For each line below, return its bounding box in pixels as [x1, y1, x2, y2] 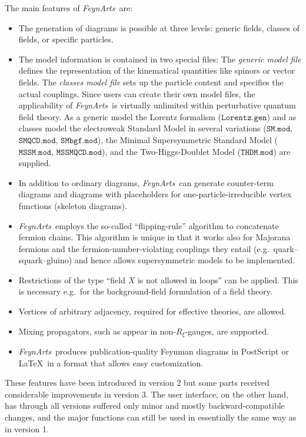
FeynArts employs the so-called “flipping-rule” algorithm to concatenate [18, 219, 279, 231]
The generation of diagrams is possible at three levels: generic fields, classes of [18, 21, 300, 34]
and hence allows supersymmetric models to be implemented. [74, 254, 295, 266]
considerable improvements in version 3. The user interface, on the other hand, [5, 388, 288, 400]
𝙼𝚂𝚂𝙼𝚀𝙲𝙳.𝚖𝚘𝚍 [56, 148, 102, 157]
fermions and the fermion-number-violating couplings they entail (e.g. [18, 242, 270, 254]
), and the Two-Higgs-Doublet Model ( [102, 145, 241, 157]
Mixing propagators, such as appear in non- [18, 325, 176, 337]
